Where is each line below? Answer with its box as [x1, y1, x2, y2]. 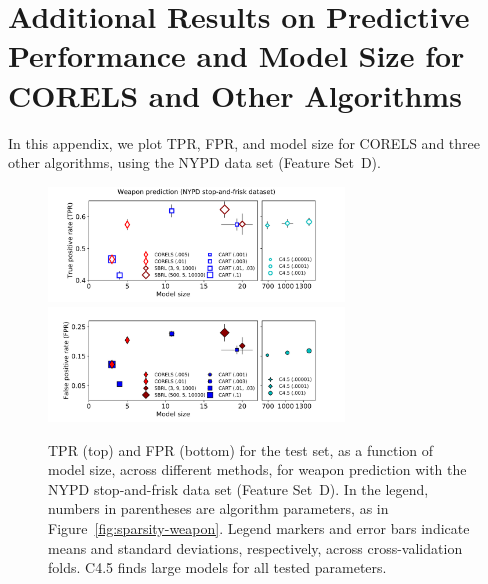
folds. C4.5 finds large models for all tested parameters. [48, 557, 387, 578]
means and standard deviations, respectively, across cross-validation [48, 537, 463, 558]
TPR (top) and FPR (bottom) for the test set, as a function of [48, 439, 434, 460]
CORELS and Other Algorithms [8, 74, 462, 115]
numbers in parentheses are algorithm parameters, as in [48, 498, 389, 519]
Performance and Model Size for [8, 35, 465, 76]
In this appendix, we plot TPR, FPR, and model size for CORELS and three [8, 132, 480, 153]
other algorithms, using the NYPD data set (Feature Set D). [8, 152, 381, 173]
